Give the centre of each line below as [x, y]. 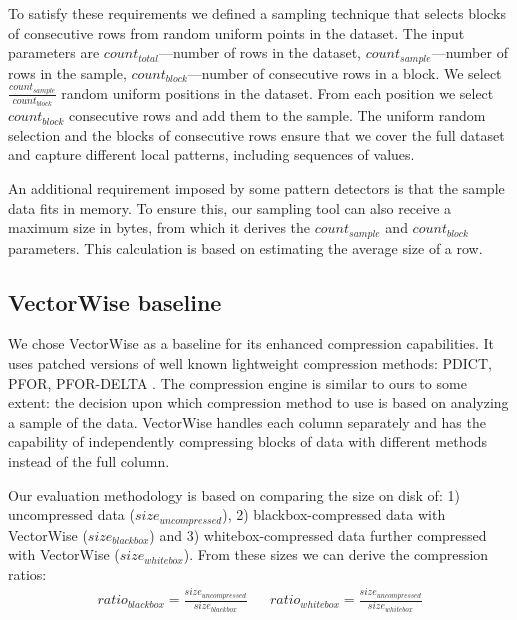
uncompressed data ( [71, 514]
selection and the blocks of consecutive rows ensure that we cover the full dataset [256, 134]
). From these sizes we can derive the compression [336, 554]
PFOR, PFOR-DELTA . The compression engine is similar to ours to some [237, 382]
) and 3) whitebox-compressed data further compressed [318, 534]
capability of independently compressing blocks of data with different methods [248, 441]
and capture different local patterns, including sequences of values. [211, 154]
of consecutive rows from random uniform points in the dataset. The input [236, 32]
